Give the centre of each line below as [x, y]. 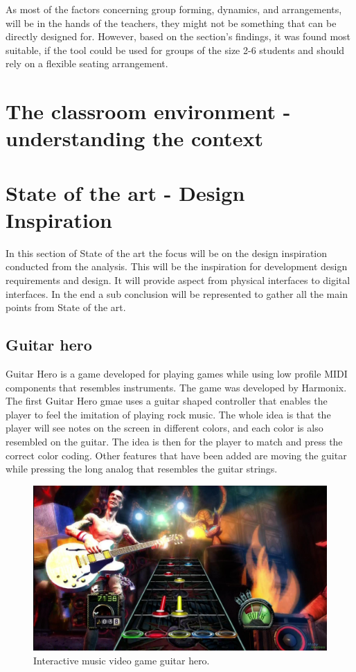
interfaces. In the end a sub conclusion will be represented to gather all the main [177, 293]
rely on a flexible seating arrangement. [87, 63]
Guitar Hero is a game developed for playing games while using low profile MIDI [177, 374]
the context [208, 138]
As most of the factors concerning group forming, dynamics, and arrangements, [174, 9]
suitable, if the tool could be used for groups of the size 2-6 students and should [175, 50]
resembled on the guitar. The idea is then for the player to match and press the [174, 441]
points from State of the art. [66, 307]
